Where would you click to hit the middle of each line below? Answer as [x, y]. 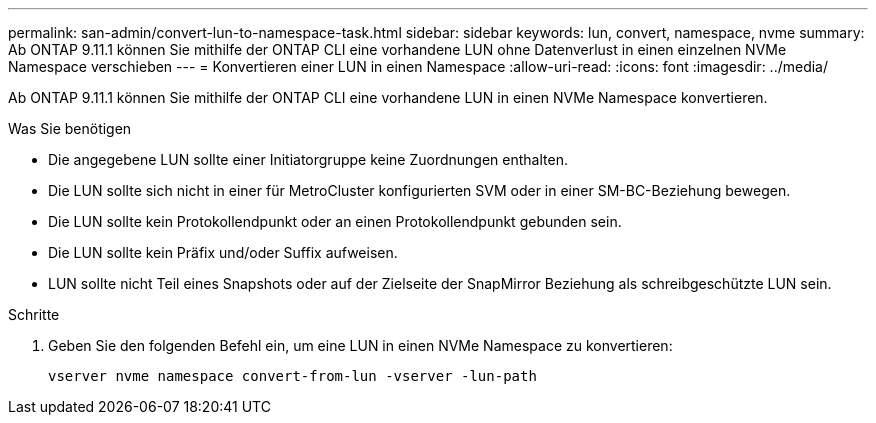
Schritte [34, 314]
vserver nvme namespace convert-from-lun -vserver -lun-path [292, 376]
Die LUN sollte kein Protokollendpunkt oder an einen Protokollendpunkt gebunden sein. [335, 221]
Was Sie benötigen [70, 128]
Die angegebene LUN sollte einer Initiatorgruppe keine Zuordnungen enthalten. [308, 159]
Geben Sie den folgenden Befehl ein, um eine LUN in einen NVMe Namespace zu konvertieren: [360, 345]
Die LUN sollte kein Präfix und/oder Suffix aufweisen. [223, 252]
